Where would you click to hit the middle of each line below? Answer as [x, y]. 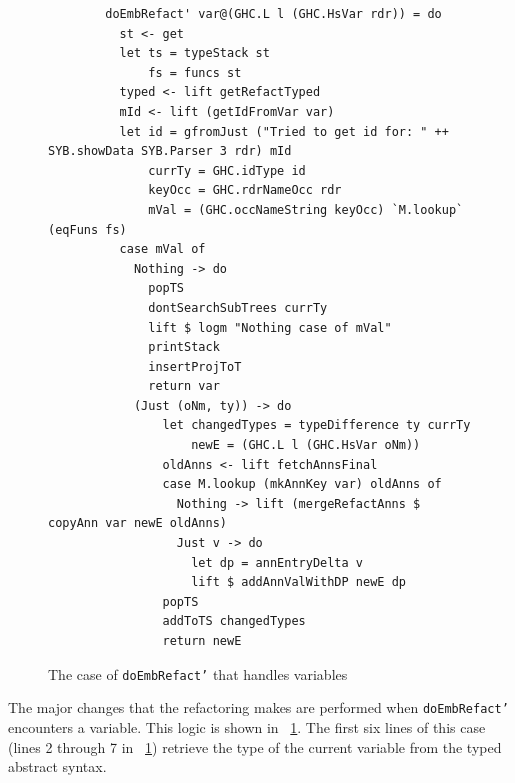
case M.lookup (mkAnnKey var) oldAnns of [302, 484]
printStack [184, 347]
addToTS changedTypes [234, 621]
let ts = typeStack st [194, 53]
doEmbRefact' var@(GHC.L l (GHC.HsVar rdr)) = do [273, 14]
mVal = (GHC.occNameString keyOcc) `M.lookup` [306, 209]
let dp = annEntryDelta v [277, 562]
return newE [202, 641]
